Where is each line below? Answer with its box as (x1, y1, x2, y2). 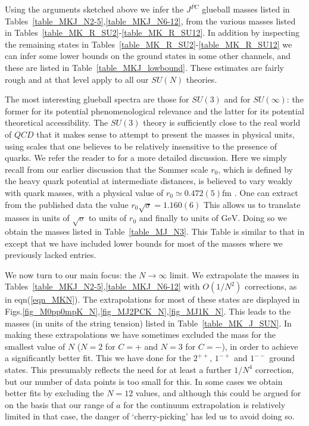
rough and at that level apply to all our (5, 73, 149, 85)
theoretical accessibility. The (5, 116, 108, 129)
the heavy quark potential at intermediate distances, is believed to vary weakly (5, 175, 293, 187)
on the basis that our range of (5, 398, 114, 411)
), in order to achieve (221, 340, 298, 352)
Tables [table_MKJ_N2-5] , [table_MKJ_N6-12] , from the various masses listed (5, 14, 296, 27)
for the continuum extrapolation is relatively (123, 398, 286, 411)
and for (224, 93, 251, 105)
